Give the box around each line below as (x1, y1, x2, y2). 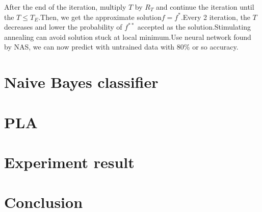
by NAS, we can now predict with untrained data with (4, 41, 175, 52)
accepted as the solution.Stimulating (137, 21, 251, 32)
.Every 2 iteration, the (180, 11, 250, 22)
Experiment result (4, 151, 135, 172)
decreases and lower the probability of (4, 21, 122, 32)
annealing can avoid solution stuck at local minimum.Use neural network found (4, 31, 251, 42)
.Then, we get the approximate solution (38, 11, 162, 22)
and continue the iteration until (156, 2, 254, 12)
